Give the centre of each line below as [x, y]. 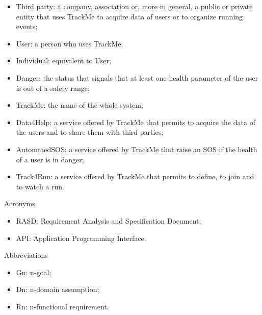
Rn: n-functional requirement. [62, 306]
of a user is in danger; [50, 159]
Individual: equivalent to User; [63, 60]
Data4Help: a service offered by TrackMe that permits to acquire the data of [136, 122]
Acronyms [20, 203]
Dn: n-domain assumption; [58, 289]
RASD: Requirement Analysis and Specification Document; [109, 220]
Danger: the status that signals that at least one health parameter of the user [137, 77]
